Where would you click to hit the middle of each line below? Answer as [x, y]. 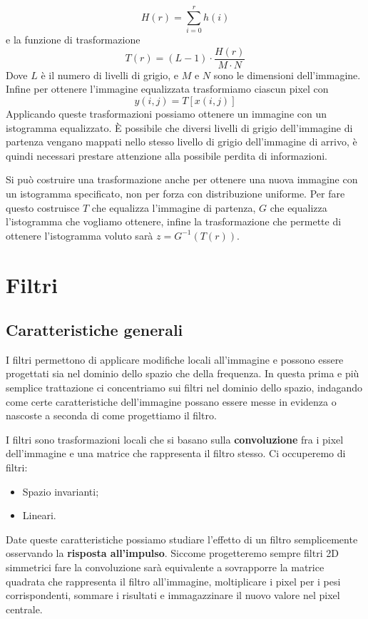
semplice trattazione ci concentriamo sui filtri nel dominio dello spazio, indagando [184, 388]
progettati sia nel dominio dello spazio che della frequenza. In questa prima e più [183, 373]
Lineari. [39, 515]
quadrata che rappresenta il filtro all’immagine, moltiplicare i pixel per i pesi [173, 581]
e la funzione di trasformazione [73, 40]
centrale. [24, 609]
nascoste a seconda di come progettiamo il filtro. [111, 415]
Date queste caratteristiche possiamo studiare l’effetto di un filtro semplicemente [182, 539]
